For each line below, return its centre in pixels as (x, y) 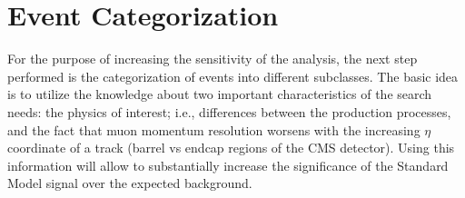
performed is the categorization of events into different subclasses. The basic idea (233, 76)
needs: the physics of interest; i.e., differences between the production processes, (229, 111)
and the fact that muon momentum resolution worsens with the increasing (214, 129)
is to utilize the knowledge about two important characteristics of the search (220, 94)
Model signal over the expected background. (130, 183)
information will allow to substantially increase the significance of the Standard (228, 165)
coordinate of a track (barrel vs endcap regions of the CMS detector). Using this (231, 148)
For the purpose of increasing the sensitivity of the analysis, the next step (213, 59)
